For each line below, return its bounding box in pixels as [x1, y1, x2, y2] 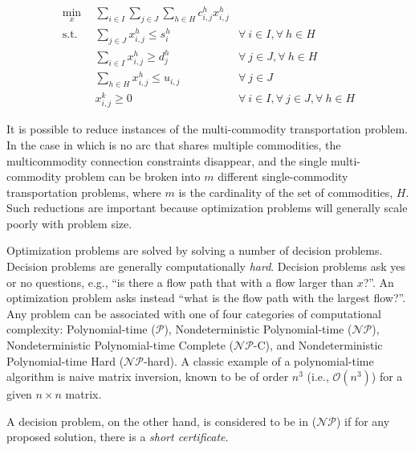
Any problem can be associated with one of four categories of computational [6, 305, 382, 321]
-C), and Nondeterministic [253, 337, 383, 354]
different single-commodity [218, 168, 348, 185]
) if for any [336, 412, 390, 429]
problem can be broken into [64, 168, 201, 185]
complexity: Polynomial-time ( [6, 321, 156, 337]
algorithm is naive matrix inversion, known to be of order [6, 368, 289, 385]
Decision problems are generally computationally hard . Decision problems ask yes [6, 258, 406, 275]
